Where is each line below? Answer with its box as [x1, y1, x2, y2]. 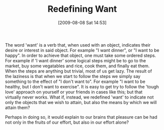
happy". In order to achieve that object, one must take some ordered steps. [5, 52, 156, 58]
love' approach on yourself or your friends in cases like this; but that [5, 89, 143, 95]
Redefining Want [47, 3, 117, 15]
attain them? [5, 104, 30, 110]
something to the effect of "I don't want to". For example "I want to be [5, 78, 145, 84]
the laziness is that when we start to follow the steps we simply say [5, 73, 141, 79]
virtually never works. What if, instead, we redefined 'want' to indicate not [5, 94, 154, 100]
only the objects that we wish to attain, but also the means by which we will [5, 99, 157, 105]
